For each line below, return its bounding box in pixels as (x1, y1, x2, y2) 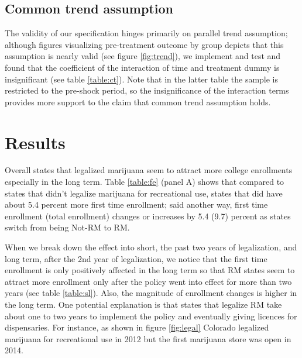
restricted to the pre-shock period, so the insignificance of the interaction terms (5, 84, 289, 97)
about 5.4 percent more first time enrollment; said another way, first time (5, 198, 268, 211)
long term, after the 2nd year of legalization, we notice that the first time (5, 252, 267, 264)
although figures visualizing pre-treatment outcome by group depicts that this (5, 38, 284, 50)
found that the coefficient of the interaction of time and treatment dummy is (5, 61, 280, 73)
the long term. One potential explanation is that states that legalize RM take (5, 298, 282, 311)
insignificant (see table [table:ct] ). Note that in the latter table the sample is (5, 73, 279, 85)
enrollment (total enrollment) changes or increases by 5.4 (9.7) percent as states (5, 209, 291, 222)
